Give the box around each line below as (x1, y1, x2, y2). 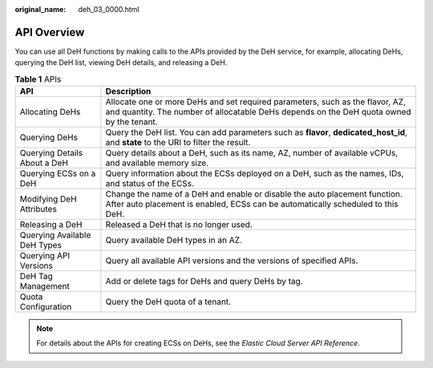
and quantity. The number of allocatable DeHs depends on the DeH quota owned (105, 107, 412, 118)
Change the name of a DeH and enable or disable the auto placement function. (105, 188, 403, 200)
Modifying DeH (19, 193, 77, 204)
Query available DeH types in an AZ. (105, 235, 242, 246)
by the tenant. (105, 116, 158, 127)
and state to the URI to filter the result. (105, 137, 251, 148)
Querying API (19, 250, 71, 261)
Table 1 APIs (14, 73, 62, 84)
